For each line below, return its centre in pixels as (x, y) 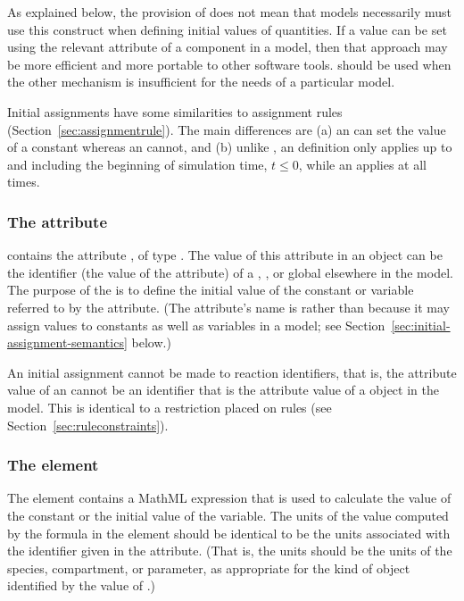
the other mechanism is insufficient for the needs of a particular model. (201, 82)
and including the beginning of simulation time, (137, 164)
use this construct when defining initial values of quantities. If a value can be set (227, 29)
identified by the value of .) (82, 585)
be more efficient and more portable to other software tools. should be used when (229, 64)
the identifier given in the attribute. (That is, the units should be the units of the (230, 551)
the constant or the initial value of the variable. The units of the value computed (228, 515)
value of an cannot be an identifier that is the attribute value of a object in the (223, 390)
